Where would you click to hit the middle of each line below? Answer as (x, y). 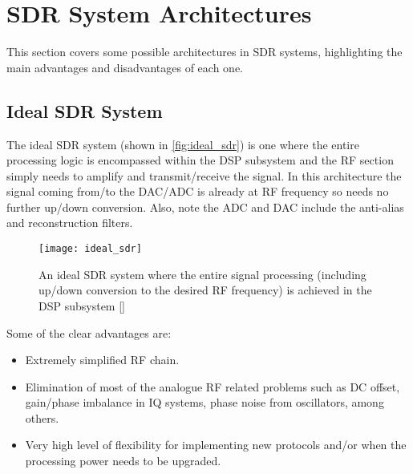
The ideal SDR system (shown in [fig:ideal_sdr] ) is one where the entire (183, 144)
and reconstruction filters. (70, 223)
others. (42, 417)
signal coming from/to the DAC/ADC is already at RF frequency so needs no (198, 191)
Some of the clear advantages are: (89, 332)
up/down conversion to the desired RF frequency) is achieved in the (205, 290)
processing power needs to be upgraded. (123, 461)
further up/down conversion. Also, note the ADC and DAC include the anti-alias (205, 207)
